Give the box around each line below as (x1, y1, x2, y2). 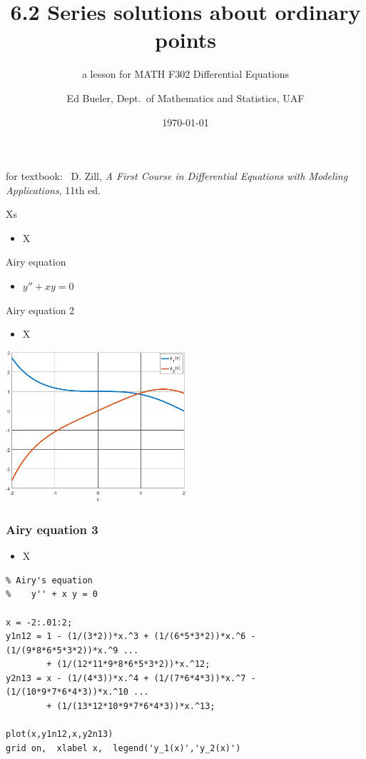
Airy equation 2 (6, 302, 75, 317)
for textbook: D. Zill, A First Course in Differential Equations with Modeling (6, 169, 348, 184)
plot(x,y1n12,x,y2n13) (6, 729, 113, 740)
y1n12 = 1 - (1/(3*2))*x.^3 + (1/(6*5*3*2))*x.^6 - (6, 631, 256, 642)
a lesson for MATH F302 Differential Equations (81, 66, 290, 81)
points (154, 25, 217, 54)
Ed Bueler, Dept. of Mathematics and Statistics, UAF (66, 90, 305, 105)
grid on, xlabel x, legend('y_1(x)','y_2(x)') (6, 743, 241, 753)
